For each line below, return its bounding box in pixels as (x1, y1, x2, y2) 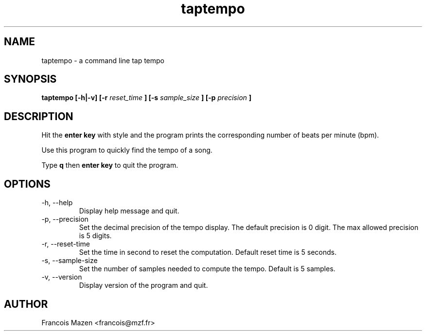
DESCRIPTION (4, 110, 73, 123)
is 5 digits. (79, 231, 112, 240)
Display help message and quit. (79, 207, 179, 215)
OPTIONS (4, 177, 51, 190)
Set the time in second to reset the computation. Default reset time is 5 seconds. (79, 248, 337, 257)
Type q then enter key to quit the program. (41, 161, 178, 170)
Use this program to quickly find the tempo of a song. (41, 146, 213, 155)
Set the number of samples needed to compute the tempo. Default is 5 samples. (79, 264, 336, 273)
